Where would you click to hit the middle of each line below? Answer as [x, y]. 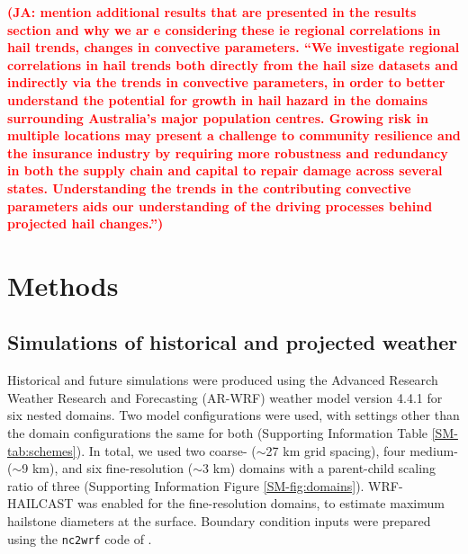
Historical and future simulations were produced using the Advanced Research [223, 380]
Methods [63, 285]
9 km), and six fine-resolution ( [108, 468]
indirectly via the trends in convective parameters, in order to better [226, 82]
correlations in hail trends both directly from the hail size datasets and [233, 64]
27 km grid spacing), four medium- [362, 450]
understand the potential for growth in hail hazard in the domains [218, 99]
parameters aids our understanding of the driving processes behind [220, 206]
